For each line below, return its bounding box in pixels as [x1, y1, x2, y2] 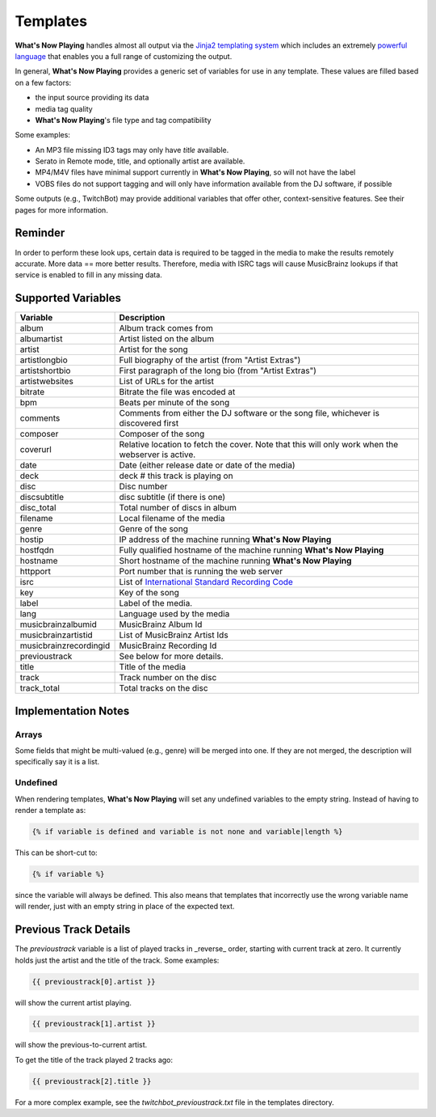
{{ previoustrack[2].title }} [31, 1077, 152, 1085]
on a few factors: [15, 78, 72, 87]
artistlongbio [19, 354, 68, 366]
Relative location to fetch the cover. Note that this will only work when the [119, 439, 399, 451]
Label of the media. [119, 598, 193, 609]
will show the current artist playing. [15, 997, 132, 1007]
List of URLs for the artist [119, 376, 214, 387]
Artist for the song [119, 344, 189, 355]
